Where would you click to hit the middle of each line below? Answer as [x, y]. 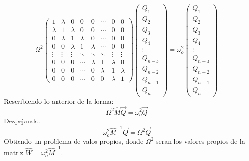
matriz [14, 152]
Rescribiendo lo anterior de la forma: [59, 101]
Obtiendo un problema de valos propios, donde [74, 141]
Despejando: [22, 120]
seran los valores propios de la [200, 141]
